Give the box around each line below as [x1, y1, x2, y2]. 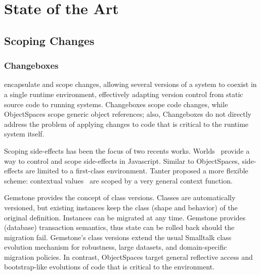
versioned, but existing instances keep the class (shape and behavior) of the [4, 202, 238, 212]
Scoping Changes [4, 32, 95, 48]
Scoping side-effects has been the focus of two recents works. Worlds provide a [4, 145, 250, 156]
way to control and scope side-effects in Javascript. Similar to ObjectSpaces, [4, 155, 240, 166]
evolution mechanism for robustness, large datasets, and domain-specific [4, 242, 227, 252]
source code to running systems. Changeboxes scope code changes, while [4, 99, 228, 109]
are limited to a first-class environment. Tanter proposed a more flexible [25, 165, 248, 176]
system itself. [4, 128, 45, 139]
